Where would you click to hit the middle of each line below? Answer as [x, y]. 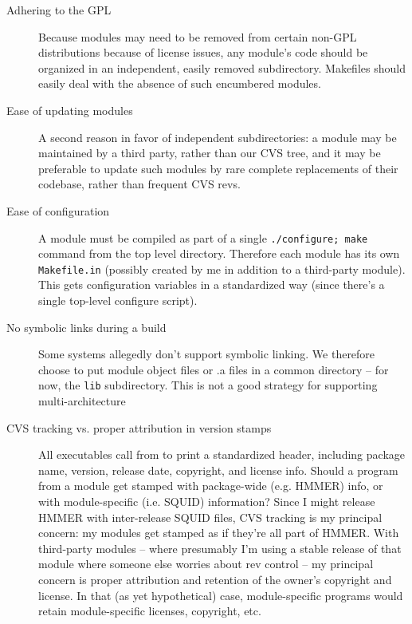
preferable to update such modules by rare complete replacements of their [218, 168]
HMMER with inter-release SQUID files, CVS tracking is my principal [210, 517]
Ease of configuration [58, 210]
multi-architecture [82, 401]
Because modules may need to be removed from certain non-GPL [198, 36]
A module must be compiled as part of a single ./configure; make [203, 237]
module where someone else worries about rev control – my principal [206, 564]
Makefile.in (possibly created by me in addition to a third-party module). [222, 269]
